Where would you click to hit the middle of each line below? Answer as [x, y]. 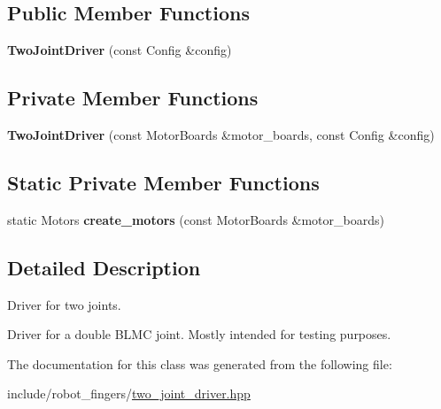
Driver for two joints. [64, 304]
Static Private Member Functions [163, 182]
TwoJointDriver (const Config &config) [120, 50]
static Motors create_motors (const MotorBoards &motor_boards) [196, 219]
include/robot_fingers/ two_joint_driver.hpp [129, 394]
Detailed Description [104, 267]
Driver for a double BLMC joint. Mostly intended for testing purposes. [199, 334]
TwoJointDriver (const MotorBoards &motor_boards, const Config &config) [221, 135]
